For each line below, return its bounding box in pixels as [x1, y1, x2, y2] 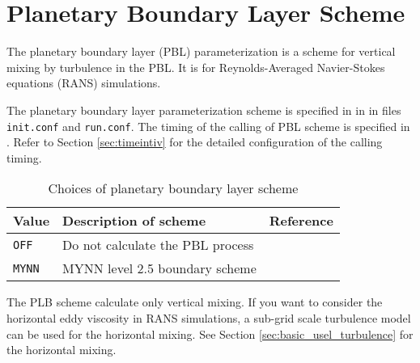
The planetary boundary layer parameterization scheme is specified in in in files [6, 101, 401, 118]
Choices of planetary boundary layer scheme [48, 179, 299, 198]
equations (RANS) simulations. [6, 74, 161, 91]
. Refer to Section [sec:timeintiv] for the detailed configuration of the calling [6, 133, 383, 150]
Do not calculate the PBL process [62, 235, 254, 255]
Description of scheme [62, 211, 206, 230]
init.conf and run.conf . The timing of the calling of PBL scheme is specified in [6, 117, 410, 134]
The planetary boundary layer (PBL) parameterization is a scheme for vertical [6, 43, 396, 60]
